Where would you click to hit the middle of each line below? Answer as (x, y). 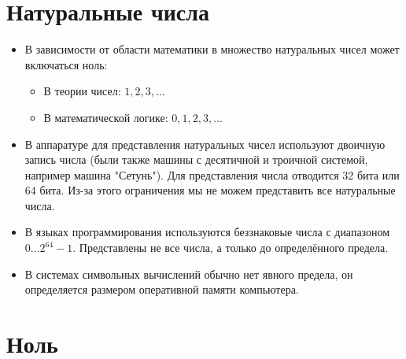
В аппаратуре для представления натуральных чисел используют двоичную (205, 144)
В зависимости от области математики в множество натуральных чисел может (212, 49)
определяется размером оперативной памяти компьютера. (162, 289)
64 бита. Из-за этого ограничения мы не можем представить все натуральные (210, 190)
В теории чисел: (82, 91)
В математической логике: (106, 117)
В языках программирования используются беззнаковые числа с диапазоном (207, 232)
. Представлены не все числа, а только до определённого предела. (231, 248)
